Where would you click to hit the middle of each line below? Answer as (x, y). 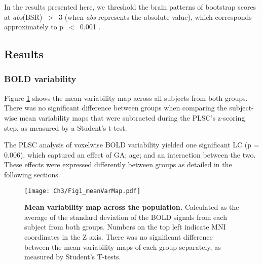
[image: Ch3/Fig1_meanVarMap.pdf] (83, 191)
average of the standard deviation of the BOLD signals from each (126, 217)
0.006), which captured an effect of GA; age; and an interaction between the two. (130, 154)
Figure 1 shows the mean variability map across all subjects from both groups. (126, 98)
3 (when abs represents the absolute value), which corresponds (155, 16)
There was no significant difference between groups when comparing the (116, 108)
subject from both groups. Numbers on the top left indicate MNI (125, 227)
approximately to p (34, 27)
